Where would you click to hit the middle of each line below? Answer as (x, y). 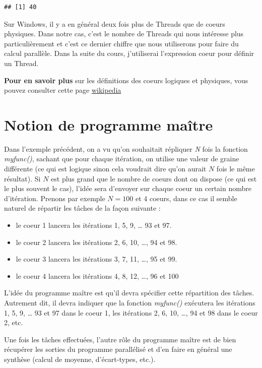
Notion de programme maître (109, 124)
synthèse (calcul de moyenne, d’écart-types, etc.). (80, 359)
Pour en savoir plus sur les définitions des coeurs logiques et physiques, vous (126, 80)
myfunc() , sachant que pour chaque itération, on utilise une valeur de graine (122, 159)
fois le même (236, 169)
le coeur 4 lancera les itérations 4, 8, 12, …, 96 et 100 (97, 275)
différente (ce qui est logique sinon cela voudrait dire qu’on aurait (105, 169)
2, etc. (14, 322)
